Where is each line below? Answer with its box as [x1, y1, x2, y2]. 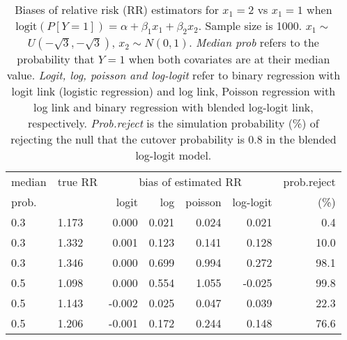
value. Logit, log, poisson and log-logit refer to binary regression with [6, 67, 341, 84]
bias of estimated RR [139, 173, 242, 190]
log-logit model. [135, 147, 212, 164]
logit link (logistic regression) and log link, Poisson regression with [11, 83, 336, 100]
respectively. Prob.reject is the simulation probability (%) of [28, 115, 319, 132]
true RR [57, 173, 98, 190]
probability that [17, 51, 95, 68]
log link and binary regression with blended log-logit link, [33, 99, 314, 116]
